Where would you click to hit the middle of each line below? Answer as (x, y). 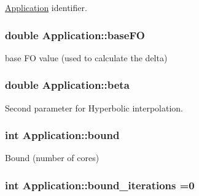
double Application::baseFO (75, 35)
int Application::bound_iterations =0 (100, 185)
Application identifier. (46, 7)
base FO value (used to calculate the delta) (86, 57)
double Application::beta (67, 85)
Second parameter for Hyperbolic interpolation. (94, 107)
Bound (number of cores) (52, 158)
